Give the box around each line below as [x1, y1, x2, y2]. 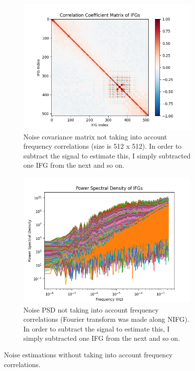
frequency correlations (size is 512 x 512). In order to [23, 141, 182, 151]
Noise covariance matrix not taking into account [23, 131, 167, 141]
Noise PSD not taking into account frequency [23, 304, 159, 314]
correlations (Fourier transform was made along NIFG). [23, 314, 190, 324]
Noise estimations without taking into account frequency [4, 349, 173, 359]
